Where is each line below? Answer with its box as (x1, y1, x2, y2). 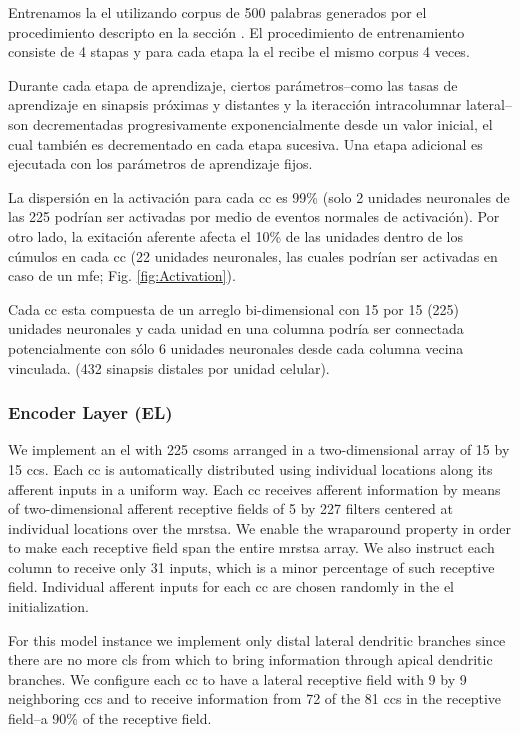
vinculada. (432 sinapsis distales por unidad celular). (8, 357, 330, 378)
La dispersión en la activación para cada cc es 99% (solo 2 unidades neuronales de (8, 186, 510, 207)
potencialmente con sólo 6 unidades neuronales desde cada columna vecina (8, 337, 464, 358)
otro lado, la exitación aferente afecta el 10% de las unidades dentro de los (8, 225, 463, 246)
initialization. (8, 596, 89, 617)
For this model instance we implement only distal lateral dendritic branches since (8, 629, 506, 650)
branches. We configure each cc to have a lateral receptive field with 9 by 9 (8, 668, 467, 689)
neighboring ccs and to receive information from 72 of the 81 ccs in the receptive (8, 688, 502, 709)
